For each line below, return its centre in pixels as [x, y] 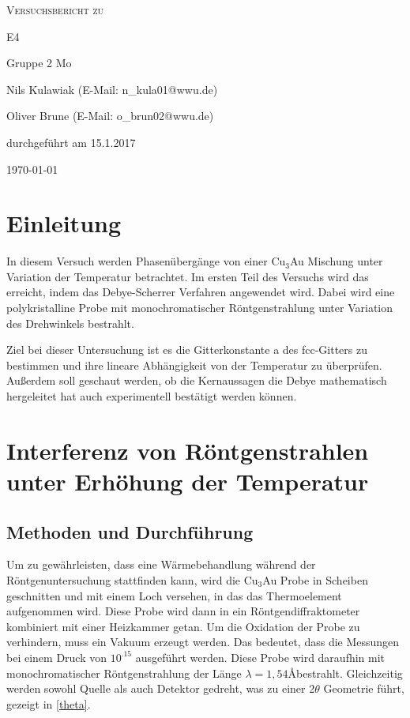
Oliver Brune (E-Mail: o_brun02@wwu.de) [110, 116]
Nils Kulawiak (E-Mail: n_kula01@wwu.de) [112, 89]
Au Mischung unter [336, 261]
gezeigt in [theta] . [49, 703]
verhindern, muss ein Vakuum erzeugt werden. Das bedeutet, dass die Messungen [203, 642]
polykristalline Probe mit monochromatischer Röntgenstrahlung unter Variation [200, 308]
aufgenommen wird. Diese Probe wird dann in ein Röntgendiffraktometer [183, 611]
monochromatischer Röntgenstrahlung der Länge [124, 673]
